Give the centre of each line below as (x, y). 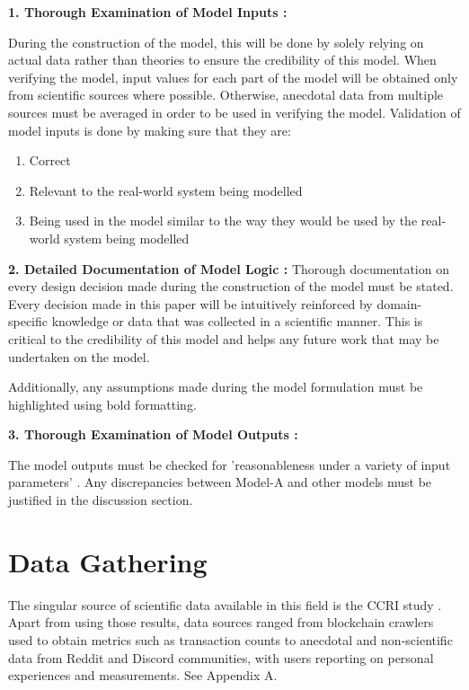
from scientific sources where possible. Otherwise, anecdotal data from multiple (226, 95)
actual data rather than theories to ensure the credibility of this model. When (222, 60)
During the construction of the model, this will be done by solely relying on (216, 42)
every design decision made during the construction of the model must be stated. (231, 286)
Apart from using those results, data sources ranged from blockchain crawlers (221, 622)
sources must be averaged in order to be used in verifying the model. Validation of (234, 112)
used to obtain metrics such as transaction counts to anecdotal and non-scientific (230, 639)
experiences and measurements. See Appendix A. (143, 675)
